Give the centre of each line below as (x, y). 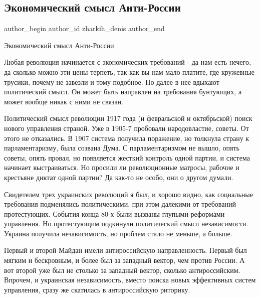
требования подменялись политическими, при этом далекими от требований (120, 204)
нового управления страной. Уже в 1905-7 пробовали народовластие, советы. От (126, 128)
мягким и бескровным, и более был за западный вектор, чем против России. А (124, 260)
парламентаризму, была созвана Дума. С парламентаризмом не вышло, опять (122, 148)
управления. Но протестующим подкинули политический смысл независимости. (126, 224)
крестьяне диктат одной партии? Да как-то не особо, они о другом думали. (119, 177)
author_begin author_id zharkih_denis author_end (84, 28)
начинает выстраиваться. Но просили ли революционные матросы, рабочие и (122, 167)
